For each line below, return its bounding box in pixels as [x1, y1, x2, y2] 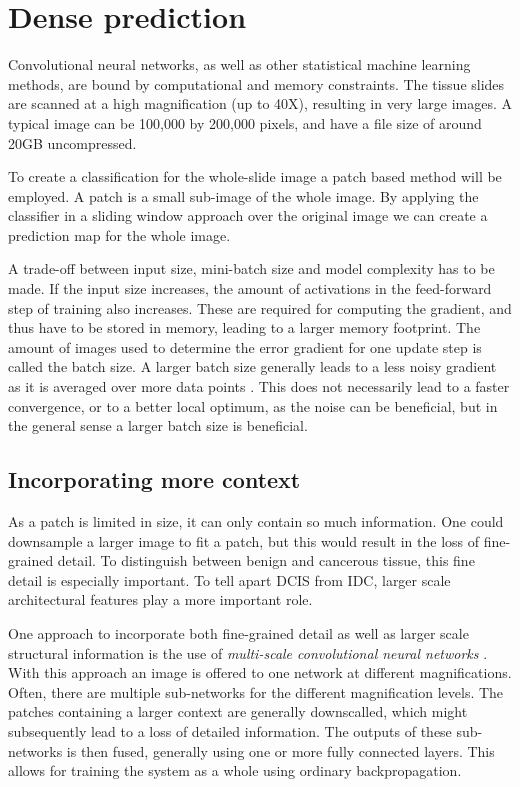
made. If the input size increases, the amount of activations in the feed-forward [8, 278, 492, 299]
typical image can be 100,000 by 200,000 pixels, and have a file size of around [8, 112, 482, 133]
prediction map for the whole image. [8, 224, 231, 245]
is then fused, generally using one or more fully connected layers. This [66, 740, 495, 761]
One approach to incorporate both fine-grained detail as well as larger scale [8, 622, 469, 643]
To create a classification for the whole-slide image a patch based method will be [8, 166, 502, 187]
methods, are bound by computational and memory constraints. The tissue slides [8, 73, 505, 94]
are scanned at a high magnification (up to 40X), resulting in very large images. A [8, 93, 512, 114]
